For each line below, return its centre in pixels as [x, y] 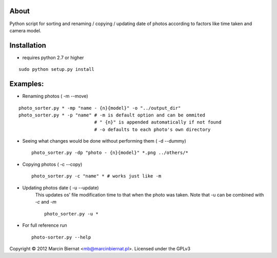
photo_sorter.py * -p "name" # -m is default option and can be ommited [112, 115]
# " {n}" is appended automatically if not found [158, 122]
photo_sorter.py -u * [71, 214]
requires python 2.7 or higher [53, 57]
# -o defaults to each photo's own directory [152, 129]
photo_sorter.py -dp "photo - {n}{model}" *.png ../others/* [110, 153]
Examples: [27, 84]
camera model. [25, 30]
